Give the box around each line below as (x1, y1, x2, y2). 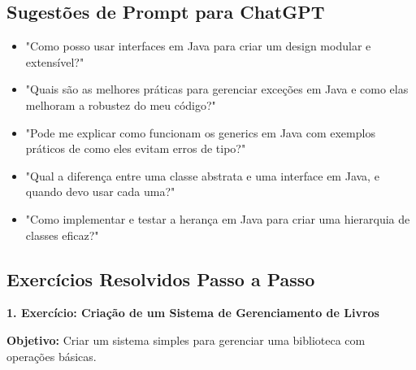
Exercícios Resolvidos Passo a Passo (6, 266, 315, 291)
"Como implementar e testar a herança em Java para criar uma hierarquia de (25, 210, 410, 227)
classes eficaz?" (25, 226, 99, 243)
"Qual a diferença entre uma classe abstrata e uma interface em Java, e (25, 167, 379, 184)
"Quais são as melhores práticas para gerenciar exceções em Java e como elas (25, 81, 409, 98)
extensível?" (25, 53, 84, 70)
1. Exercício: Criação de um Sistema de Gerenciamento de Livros (6, 304, 379, 321)
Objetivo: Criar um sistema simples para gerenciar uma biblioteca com (6, 331, 366, 348)
